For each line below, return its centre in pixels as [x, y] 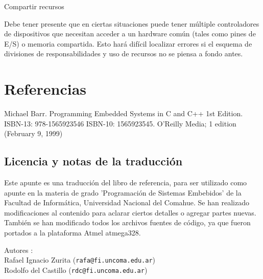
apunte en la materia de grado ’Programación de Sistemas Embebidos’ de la [123, 192]
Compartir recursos [34, 6]
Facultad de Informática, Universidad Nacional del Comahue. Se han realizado [127, 202]
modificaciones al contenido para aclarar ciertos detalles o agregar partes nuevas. [130, 212]
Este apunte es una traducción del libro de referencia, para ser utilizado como [126, 183]
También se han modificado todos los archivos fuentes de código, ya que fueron [127, 222]
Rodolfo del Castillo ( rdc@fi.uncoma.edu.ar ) [76, 270]
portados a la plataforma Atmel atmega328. [73, 233]
